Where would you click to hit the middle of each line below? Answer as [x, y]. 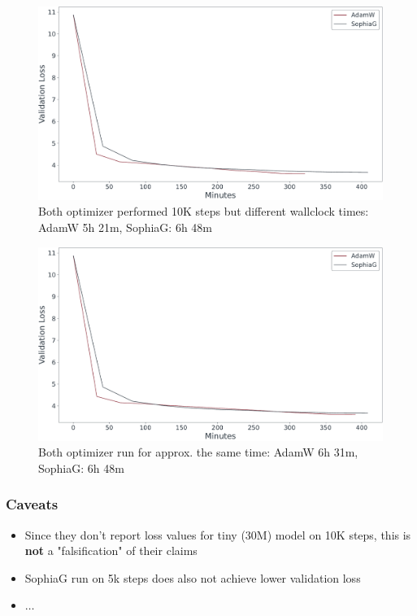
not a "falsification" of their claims [111, 550]
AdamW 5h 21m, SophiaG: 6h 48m [126, 227]
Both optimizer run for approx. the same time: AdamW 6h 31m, [198, 452]
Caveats [32, 504]
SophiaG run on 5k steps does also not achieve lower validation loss [193, 577]
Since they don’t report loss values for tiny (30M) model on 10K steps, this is [218, 534]
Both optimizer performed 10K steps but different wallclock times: [204, 211]
